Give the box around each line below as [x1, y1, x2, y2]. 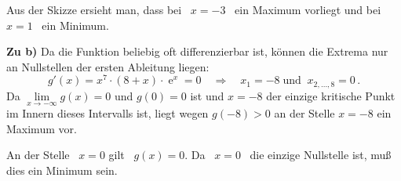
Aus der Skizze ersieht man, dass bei [6, 2, 182, 17]
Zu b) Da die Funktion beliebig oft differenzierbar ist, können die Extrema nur [6, 43, 388, 60]
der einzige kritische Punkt [266, 87, 396, 103]
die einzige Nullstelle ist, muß [250, 147, 392, 163]
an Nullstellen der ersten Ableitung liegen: [6, 58, 210, 74]
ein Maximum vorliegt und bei [235, 2, 381, 17]
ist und [190, 87, 224, 103]
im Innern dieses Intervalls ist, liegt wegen [6, 105, 209, 121]
